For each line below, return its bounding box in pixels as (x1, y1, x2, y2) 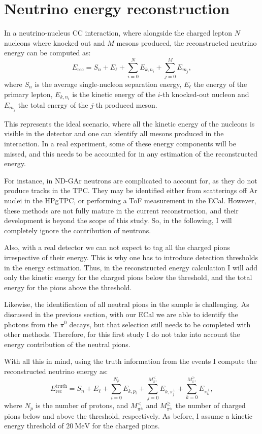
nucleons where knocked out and (4, 37, 105, 48)
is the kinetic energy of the (72, 88, 156, 99)
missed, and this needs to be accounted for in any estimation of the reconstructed (4, 148, 258, 159)
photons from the (4, 319, 58, 329)
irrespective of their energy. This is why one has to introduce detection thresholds (4, 252, 258, 262)
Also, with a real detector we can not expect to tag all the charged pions (4, 242, 230, 253)
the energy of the (193, 79, 247, 89)
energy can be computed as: (4, 47, 91, 58)
